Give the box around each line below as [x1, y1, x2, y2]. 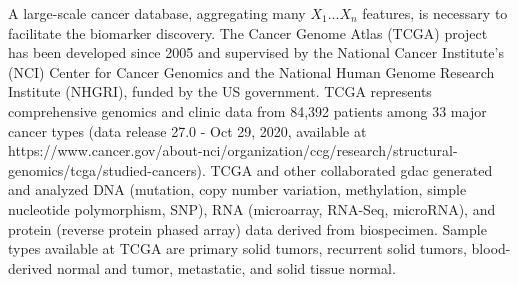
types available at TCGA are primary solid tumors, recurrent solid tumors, [8, 238, 467, 259]
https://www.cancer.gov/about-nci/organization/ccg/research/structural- [8, 140, 458, 161]
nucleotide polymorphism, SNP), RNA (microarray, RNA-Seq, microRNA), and [8, 198, 496, 219]
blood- [471, 238, 511, 259]
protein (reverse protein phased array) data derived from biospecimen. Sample [8, 218, 487, 239]
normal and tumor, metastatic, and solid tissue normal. [57, 257, 396, 278]
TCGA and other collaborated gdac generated [210, 159, 493, 180]
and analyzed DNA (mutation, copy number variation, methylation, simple [8, 179, 467, 200]
